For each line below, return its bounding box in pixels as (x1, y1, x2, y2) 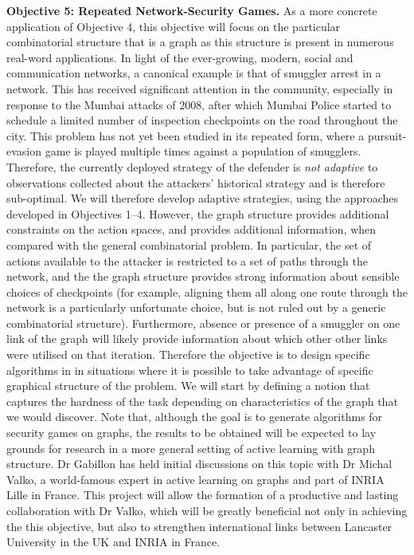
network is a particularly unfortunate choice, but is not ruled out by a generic (6, 299, 386, 316)
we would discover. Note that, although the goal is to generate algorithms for (6, 408, 383, 425)
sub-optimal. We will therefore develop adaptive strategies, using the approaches (6, 190, 399, 207)
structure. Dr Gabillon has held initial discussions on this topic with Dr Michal (6, 455, 393, 472)
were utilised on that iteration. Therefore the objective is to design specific (6, 346, 370, 363)
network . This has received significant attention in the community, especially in (6, 80, 393, 96)
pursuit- (367, 127, 407, 144)
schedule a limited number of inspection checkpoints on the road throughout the (6, 112, 398, 128)
